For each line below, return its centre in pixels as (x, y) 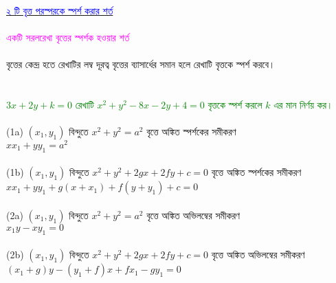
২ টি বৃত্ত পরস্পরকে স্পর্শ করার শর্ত (60, 10)
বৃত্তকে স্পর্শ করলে (235, 104)
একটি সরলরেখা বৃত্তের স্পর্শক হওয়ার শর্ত (68, 37)
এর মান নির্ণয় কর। (303, 104)
